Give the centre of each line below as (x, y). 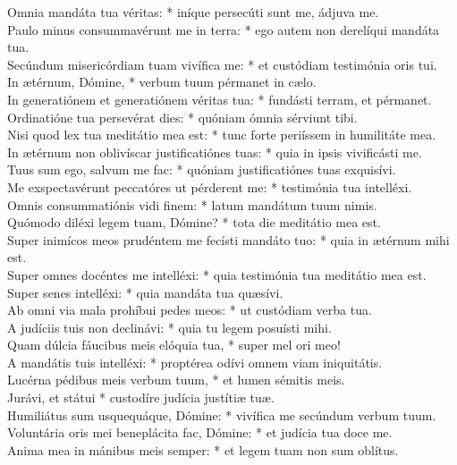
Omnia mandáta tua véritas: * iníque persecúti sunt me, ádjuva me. (193, 12)
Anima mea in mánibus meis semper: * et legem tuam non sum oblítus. (203, 449)
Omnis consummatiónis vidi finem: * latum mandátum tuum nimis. (192, 204)
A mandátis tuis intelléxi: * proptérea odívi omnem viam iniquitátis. (195, 362)
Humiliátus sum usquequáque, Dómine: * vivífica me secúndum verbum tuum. (222, 414)
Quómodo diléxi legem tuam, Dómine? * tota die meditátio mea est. (194, 222)
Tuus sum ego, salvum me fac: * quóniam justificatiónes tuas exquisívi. (202, 169)
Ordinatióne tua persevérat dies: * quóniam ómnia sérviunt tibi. (182, 117)
